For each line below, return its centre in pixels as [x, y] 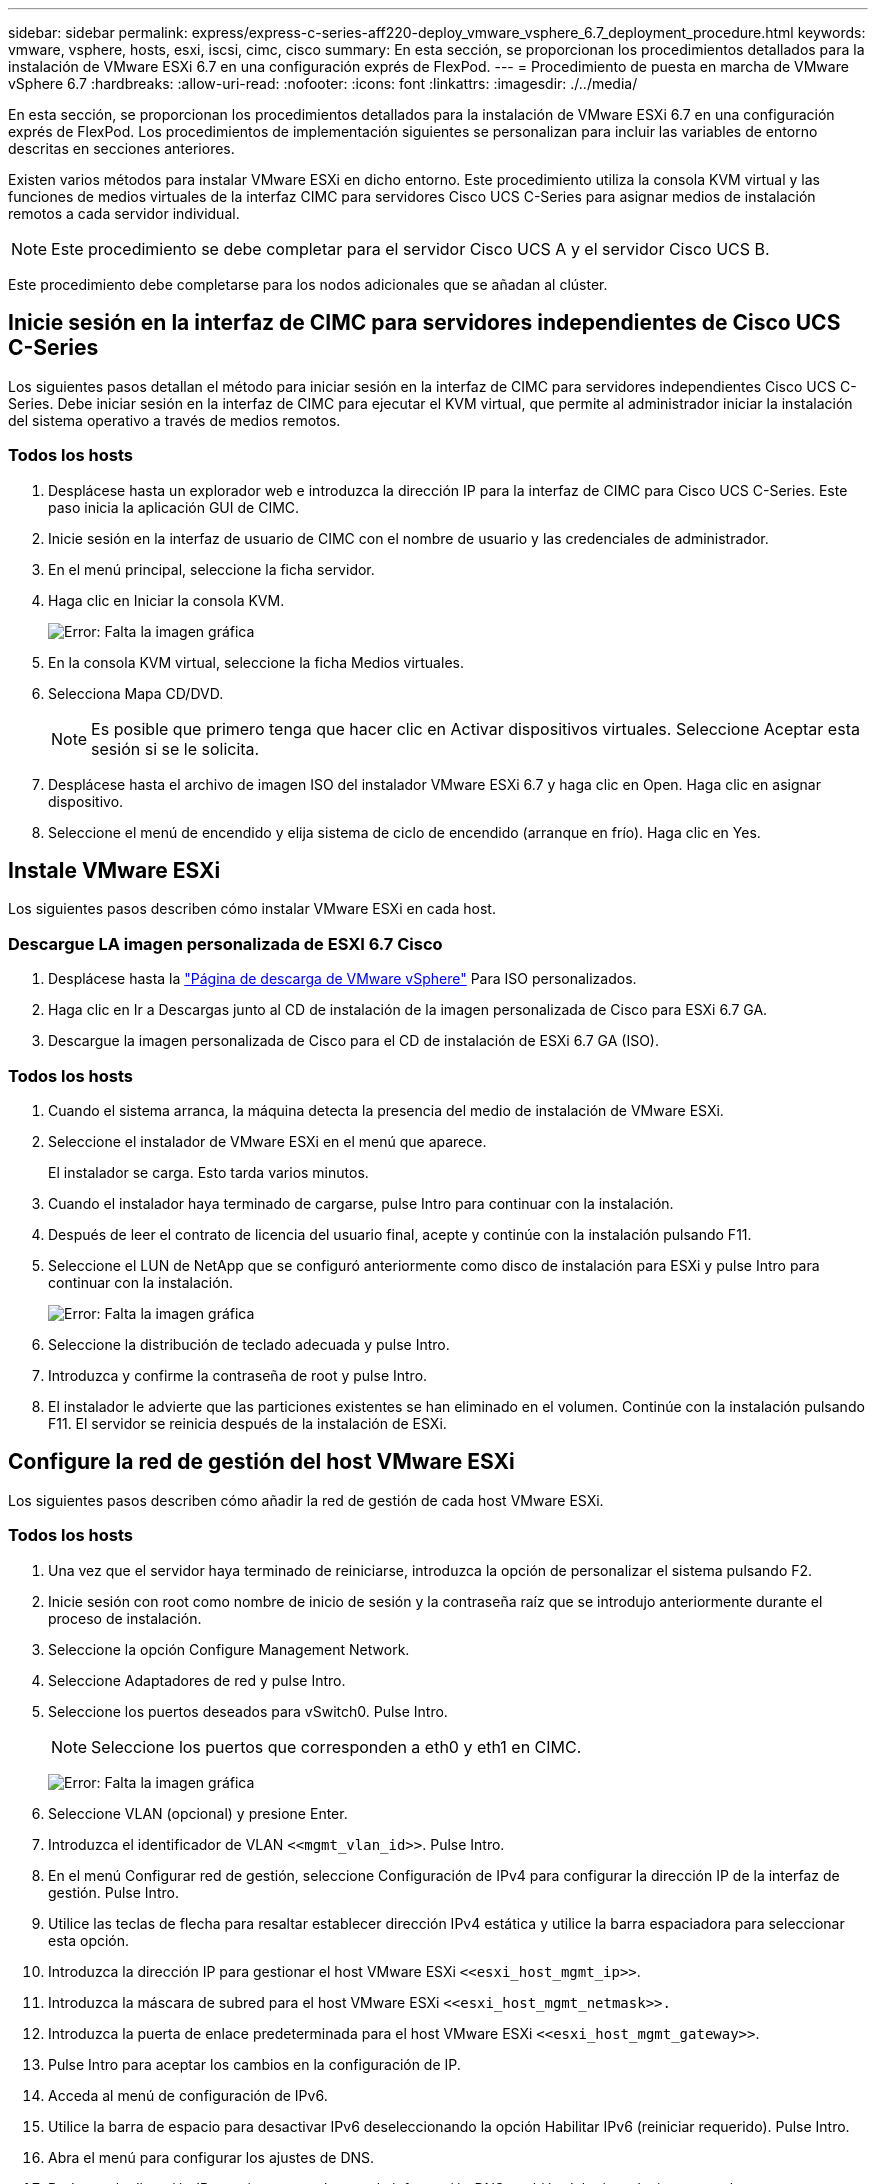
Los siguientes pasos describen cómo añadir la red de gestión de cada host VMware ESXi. [306, 1500]
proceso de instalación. [125, 1618]
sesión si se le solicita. [175, 748]
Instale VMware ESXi [114, 871]
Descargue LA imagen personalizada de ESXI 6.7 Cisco [225, 943]
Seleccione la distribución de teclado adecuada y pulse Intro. [249, 1344]
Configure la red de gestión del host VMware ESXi [261, 1462]
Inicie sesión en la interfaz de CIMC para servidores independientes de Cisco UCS [424, 323]
